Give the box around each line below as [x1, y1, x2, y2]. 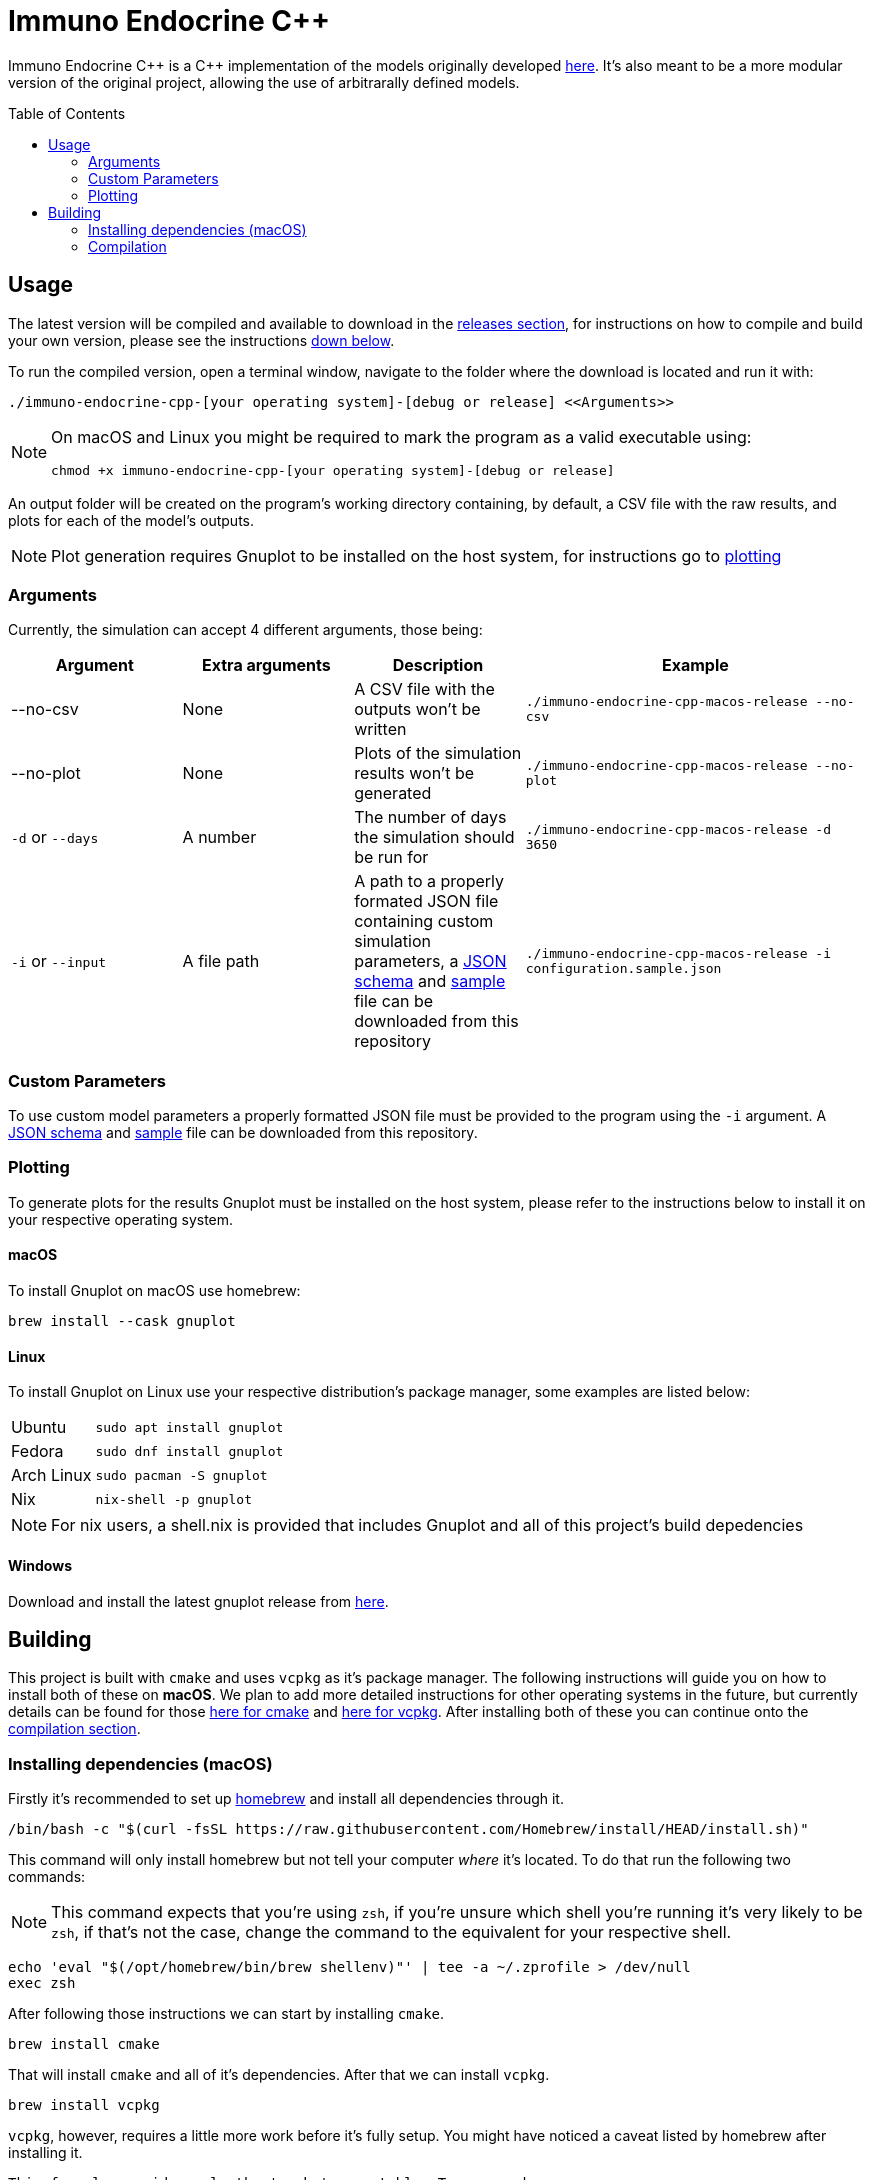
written [354, 719, 407, 740]
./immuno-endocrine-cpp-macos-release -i [525, 946, 832, 962]
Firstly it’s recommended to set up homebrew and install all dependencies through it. [8, 1790, 564, 1808]
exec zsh [8, 1975, 76, 1992]
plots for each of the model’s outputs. [8, 511, 255, 529]
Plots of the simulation [354, 743, 522, 764]
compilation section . [8, 1720, 141, 1738]
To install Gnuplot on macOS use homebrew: [8, 1282, 301, 1300]
